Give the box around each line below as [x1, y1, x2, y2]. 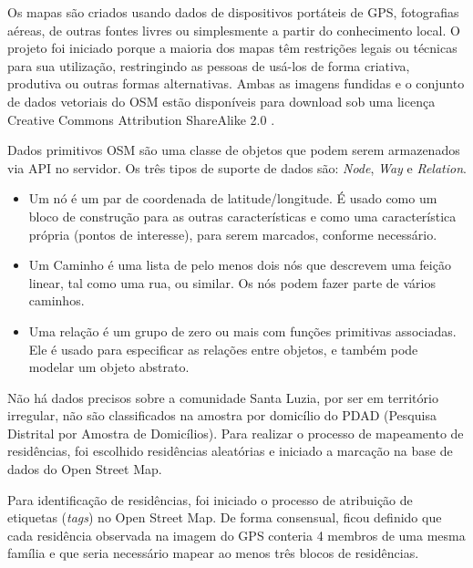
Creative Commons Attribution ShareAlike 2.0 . [7, 109, 275, 129]
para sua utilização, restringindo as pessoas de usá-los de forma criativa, [7, 56, 410, 75]
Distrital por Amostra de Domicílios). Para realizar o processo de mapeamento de [7, 423, 464, 442]
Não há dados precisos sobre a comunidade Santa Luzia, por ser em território [7, 387, 438, 407]
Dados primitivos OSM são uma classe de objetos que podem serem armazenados [7, 140, 460, 160]
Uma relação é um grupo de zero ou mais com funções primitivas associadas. [28, 321, 457, 340]
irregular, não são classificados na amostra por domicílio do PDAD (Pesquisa [7, 406, 437, 425]
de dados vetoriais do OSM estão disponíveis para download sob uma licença [7, 91, 436, 110]
